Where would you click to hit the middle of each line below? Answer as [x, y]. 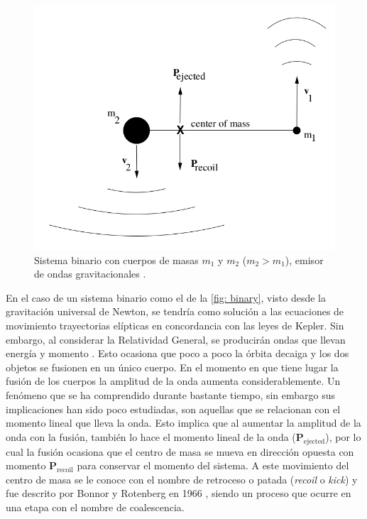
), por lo [343, 436]
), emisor [304, 259]
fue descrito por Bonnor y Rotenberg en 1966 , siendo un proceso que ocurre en [179, 493]
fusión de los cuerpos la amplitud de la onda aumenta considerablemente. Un [173, 381]
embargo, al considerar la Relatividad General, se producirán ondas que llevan [176, 339]
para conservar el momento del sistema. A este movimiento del [213, 465]
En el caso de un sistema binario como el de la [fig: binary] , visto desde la [166, 297]
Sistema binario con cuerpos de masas [116, 259]
